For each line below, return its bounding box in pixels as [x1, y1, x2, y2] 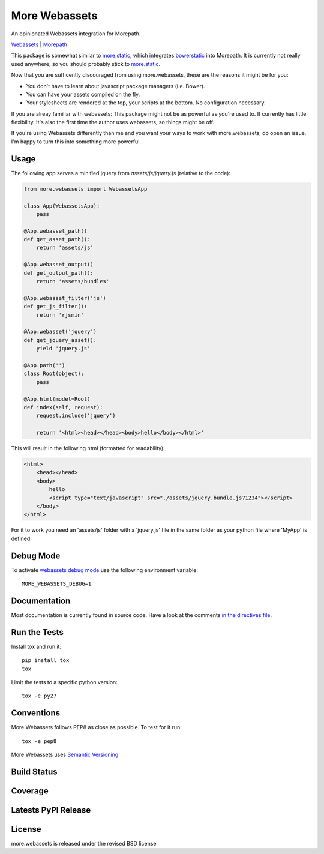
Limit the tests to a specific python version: [11, 679, 118, 686]
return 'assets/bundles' [36, 278, 110, 285]
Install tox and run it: [11, 643, 62, 650]
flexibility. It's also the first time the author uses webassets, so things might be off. [11, 119, 215, 126]
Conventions [11, 708, 61, 718]
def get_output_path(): [23, 269, 94, 276]
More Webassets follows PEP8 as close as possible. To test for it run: [11, 724, 182, 731]
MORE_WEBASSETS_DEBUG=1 [22, 580, 92, 588]
